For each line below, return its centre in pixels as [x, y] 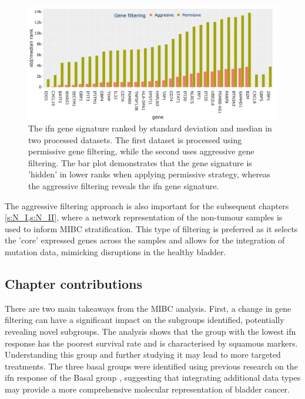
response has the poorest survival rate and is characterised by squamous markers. [151, 343]
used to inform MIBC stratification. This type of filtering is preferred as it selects [151, 228]
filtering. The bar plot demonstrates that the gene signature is [140, 162]
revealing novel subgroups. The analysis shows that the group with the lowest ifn [150, 331]
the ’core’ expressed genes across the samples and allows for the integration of [145, 240]
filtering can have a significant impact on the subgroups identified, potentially [145, 320]
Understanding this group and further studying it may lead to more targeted [143, 355]
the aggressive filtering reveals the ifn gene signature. [124, 186]
